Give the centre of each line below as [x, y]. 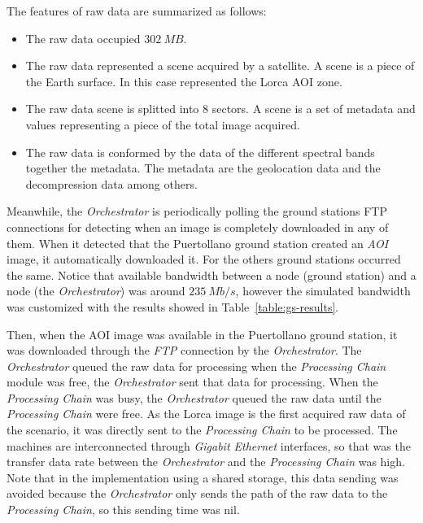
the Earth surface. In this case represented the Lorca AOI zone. [184, 81]
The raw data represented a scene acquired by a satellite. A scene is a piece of [220, 65]
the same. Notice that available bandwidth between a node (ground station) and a [211, 275]
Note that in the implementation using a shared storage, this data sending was [203, 477]
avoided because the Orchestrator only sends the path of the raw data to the [197, 493]
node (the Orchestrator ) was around [96, 291]
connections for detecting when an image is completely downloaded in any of [198, 227]
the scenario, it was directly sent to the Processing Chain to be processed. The [202, 430]
